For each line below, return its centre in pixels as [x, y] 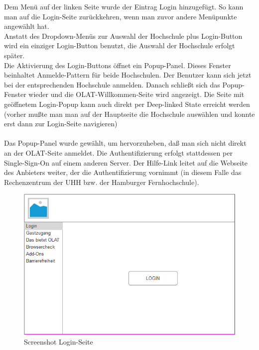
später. [14, 55]
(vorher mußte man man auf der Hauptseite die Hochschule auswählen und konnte [129, 114]
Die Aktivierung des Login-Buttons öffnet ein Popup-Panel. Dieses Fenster [118, 65]
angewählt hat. [27, 26]
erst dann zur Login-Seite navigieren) [61, 124]
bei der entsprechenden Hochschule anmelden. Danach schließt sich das [112, 84]
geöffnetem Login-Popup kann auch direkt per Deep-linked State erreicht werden [127, 104]
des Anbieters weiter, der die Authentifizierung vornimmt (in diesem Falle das [123, 172]
